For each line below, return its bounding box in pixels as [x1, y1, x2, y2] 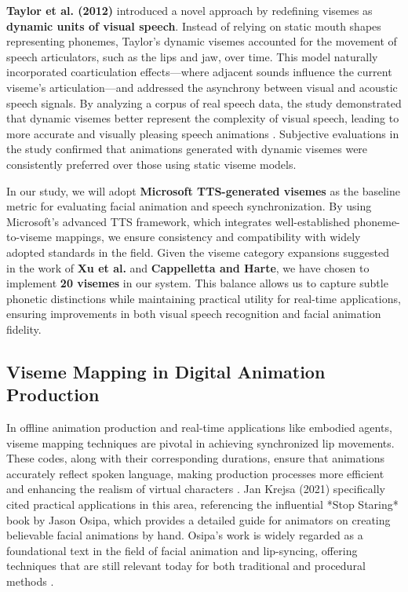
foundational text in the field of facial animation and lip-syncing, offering [6, 542, 358, 558]
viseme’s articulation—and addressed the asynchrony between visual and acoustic [6, 79, 398, 95]
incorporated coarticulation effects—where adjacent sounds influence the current [6, 64, 392, 80]
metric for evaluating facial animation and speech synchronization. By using [6, 198, 372, 214]
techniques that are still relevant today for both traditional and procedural [6, 557, 366, 574]
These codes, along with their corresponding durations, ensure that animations [6, 450, 385, 466]
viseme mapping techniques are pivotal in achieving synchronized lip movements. [6, 434, 395, 451]
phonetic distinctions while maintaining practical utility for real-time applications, [6, 290, 401, 306]
